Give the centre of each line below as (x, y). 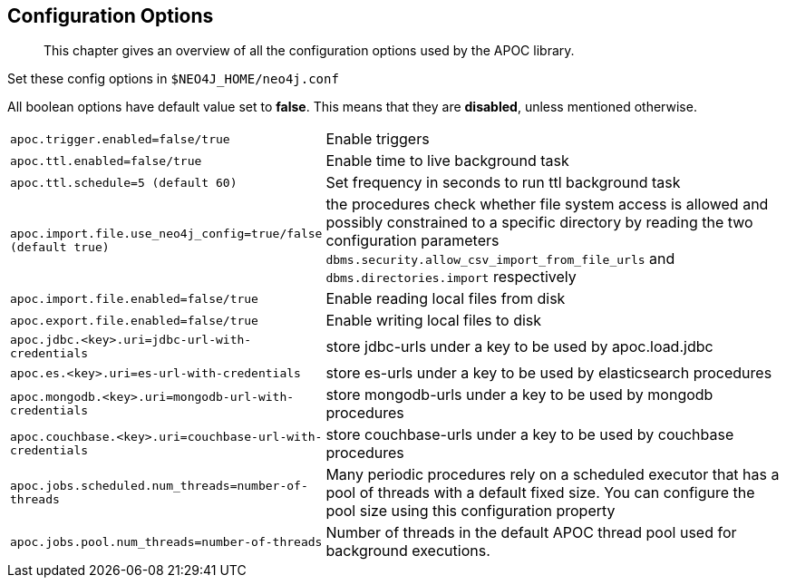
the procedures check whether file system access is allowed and (547, 205)
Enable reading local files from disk (446, 299)
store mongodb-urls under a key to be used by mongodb (519, 395)
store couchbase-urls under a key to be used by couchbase (530, 435)
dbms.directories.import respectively (451, 277)
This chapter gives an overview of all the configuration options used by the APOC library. (309, 51)
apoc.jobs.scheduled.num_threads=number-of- (159, 486)
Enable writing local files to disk (434, 321)
